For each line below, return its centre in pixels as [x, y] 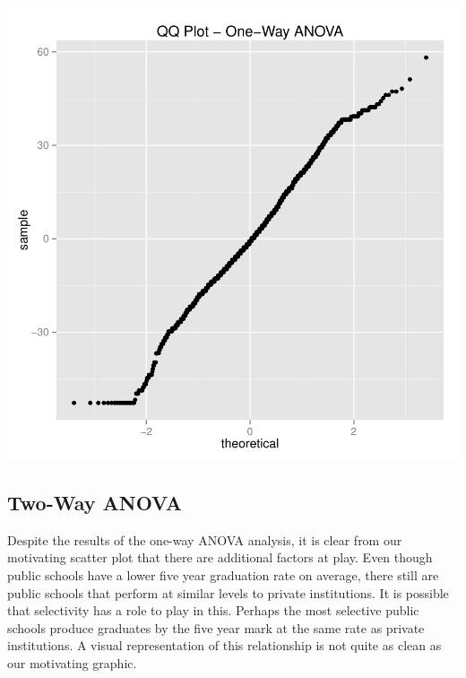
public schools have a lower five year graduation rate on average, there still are [223, 574]
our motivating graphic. [72, 662]
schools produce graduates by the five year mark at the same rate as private [216, 627]
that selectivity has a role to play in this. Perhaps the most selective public [213, 610]
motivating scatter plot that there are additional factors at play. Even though [220, 557]
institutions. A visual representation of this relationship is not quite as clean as [224, 645]
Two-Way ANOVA [95, 502]
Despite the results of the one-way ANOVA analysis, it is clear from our [205, 539]
